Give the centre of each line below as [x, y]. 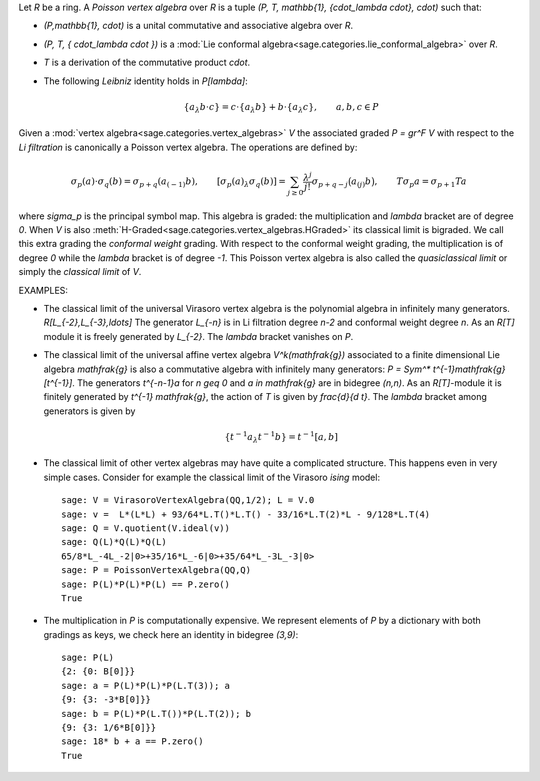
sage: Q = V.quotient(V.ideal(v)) [145, 528]
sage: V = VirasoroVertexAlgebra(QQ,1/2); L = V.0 [188, 500]
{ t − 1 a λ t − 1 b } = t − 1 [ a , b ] [281, 437]
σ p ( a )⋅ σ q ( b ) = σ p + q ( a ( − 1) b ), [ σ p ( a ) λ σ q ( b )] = [178, 182]
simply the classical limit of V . [80, 272]
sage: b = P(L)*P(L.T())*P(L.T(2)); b [156, 713]
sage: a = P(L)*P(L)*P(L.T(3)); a [145, 685]
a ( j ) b [361, 182]
